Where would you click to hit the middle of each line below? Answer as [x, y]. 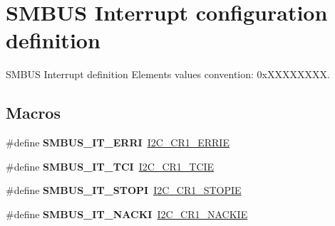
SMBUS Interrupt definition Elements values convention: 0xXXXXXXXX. [168, 74]
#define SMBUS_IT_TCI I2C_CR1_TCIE [110, 166]
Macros [33, 113]
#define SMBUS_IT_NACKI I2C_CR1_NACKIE [127, 214]
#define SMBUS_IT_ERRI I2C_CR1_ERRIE [118, 142]
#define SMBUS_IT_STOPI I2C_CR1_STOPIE [124, 190]
